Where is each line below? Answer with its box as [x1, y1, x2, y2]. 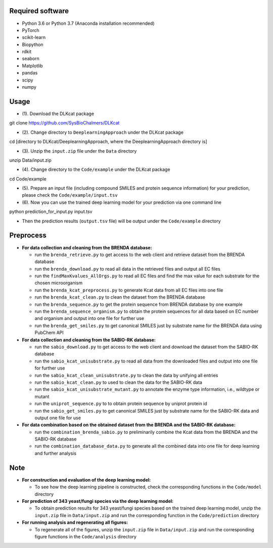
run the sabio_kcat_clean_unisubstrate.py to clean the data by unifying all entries [34, 372, 218, 378]
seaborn [22, 56, 40, 62]
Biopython [22, 41, 43, 48]
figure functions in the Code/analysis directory [34, 533, 136, 539]
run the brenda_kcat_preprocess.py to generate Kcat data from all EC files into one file [34, 287, 223, 293]
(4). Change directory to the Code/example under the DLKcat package [22, 166, 170, 172]
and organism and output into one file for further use [34, 315, 144, 321]
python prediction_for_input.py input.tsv [9, 208, 93, 215]
